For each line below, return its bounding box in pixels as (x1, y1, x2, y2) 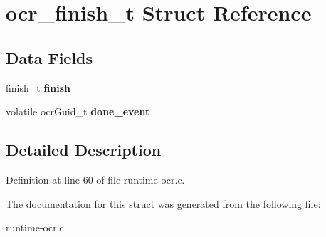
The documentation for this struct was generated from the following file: (6, 196, 321, 211)
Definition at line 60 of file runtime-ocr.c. (6, 172, 185, 186)
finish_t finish (6, 80, 71, 95)
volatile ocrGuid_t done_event (6, 104, 150, 119)
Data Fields (6, 46, 93, 68)
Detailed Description (6, 139, 162, 161)
